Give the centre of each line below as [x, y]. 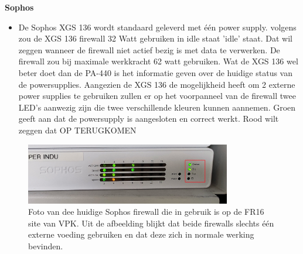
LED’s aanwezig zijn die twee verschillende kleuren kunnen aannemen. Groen [157, 107]
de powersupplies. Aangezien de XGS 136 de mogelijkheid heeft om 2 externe [157, 84]
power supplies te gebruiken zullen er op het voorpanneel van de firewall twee [157, 96]
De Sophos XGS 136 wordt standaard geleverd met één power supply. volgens [157, 27]
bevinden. [46, 246]
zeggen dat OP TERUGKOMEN [77, 130]
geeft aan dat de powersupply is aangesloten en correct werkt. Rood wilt [149, 119]
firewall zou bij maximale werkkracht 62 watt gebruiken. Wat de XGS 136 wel [158, 61]
